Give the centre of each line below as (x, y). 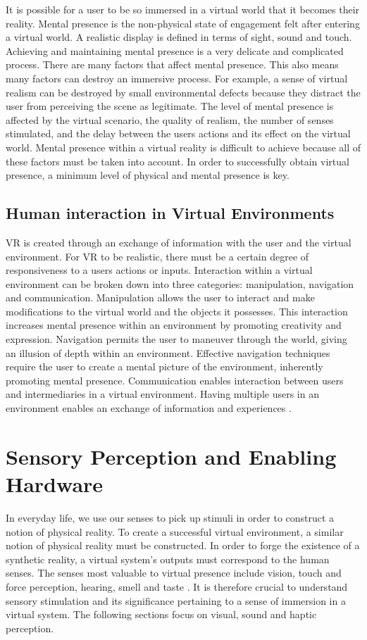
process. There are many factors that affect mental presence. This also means (172, 64)
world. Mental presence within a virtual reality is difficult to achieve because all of (183, 147)
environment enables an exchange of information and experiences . (149, 408)
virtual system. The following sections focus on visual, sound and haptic (161, 614)
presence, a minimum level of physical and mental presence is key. (148, 175)
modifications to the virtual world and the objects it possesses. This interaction (177, 311)
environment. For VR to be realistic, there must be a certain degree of (157, 256)
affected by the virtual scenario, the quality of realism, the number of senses (170, 119)
